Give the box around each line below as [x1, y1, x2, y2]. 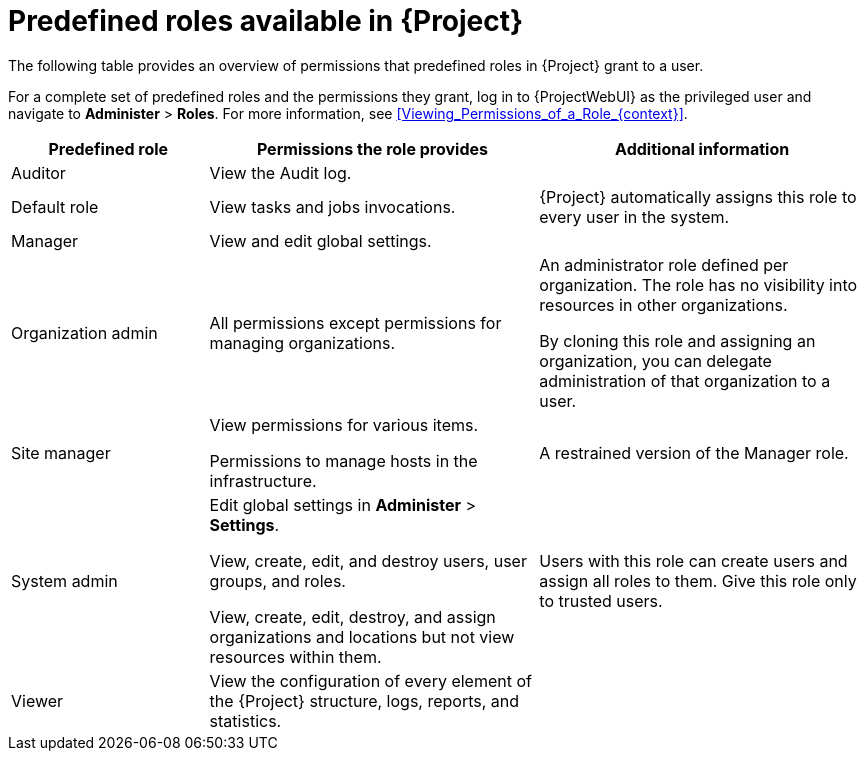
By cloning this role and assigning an [539, 330, 816, 351]
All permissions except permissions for [209, 312, 502, 333]
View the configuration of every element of [209, 670, 532, 691]
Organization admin [11, 322, 158, 343]
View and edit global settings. [209, 230, 432, 251]
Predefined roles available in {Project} [8, 4, 524, 38]
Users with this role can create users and [539, 550, 848, 571]
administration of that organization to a [539, 370, 831, 391]
